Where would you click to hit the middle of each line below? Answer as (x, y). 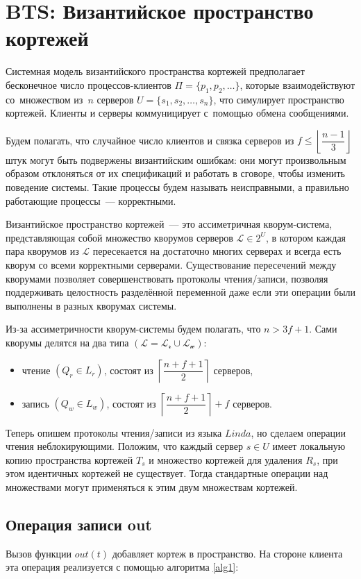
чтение (36, 370)
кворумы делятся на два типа (67, 343)
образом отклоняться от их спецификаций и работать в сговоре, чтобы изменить (175, 173)
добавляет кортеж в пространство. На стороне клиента (227, 553)
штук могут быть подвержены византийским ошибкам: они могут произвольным (176, 159)
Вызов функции (39, 553)
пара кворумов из (42, 251)
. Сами (323, 329)
